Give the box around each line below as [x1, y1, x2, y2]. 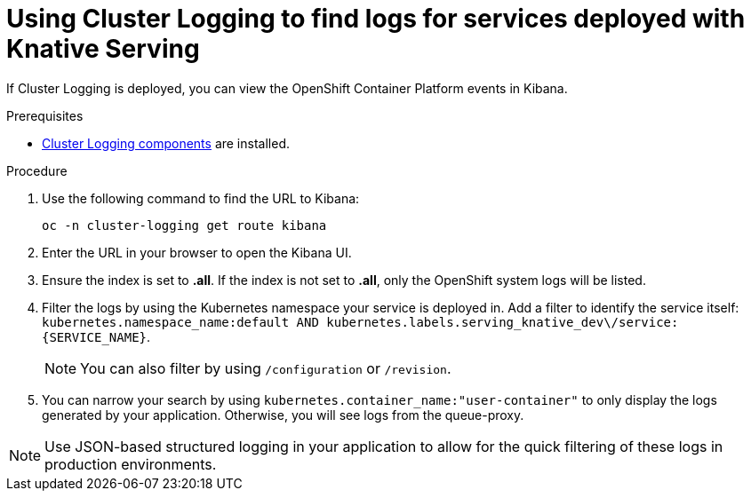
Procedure [6, 162, 68, 178]
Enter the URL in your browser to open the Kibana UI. [42, 244, 352, 260]
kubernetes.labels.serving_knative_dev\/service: [326, 314, 679, 329]
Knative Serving [6, 34, 200, 64]
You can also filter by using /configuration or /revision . [80, 359, 451, 377]
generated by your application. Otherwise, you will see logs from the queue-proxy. [42, 407, 524, 423]
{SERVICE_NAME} [42, 329, 148, 344]
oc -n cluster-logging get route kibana [42, 217, 327, 233]
